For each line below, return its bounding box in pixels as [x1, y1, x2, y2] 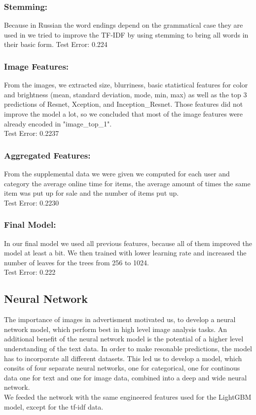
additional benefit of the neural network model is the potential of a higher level [4, 333, 244, 344]
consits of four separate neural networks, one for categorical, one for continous [4, 363, 240, 373]
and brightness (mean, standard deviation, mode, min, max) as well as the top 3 [4, 89, 247, 99]
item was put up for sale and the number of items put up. [4, 188, 179, 198]
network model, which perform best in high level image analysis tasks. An [4, 324, 227, 334]
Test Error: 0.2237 [4, 128, 59, 138]
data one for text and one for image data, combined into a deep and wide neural [4, 372, 247, 382]
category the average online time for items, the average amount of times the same [4, 178, 251, 188]
